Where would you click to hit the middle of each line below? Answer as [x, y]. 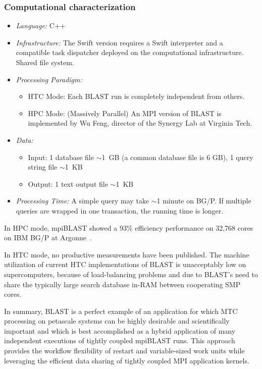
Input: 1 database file [61, 157]
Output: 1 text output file [68, 183]
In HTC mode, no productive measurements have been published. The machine [127, 254]
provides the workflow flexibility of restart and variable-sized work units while [124, 351]
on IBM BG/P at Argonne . [48, 238]
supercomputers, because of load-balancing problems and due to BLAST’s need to [131, 274]
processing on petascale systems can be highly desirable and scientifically [117, 321]
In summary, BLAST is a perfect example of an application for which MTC [121, 311]
